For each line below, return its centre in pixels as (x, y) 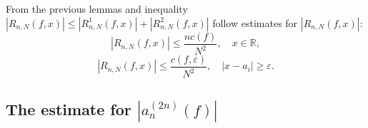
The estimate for (69, 108)
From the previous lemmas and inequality (97, 9)
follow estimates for (255, 22)
